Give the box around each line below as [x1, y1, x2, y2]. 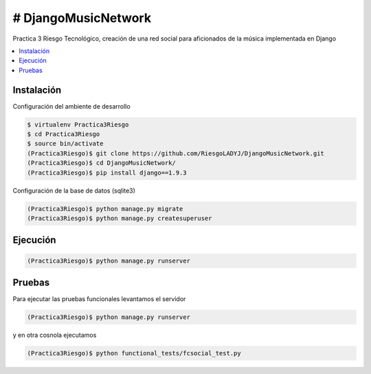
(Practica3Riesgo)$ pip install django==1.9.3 [27, 168, 187, 177]
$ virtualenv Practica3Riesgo [27, 120, 129, 129]
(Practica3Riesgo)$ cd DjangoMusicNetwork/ [27, 159, 177, 167]
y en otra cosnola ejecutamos [12, 331, 97, 339]
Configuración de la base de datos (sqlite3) [12, 186, 135, 195]
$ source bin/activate [27, 140, 104, 148]
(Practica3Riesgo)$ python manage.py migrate [27, 205, 183, 212]
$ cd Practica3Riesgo [27, 131, 100, 137]
